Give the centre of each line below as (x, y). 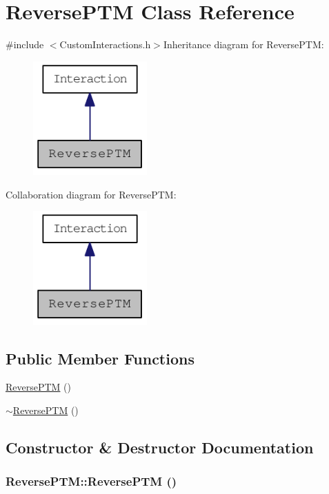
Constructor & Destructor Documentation (160, 447)
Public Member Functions (100, 358)
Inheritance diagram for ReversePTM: (243, 44)
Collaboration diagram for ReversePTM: (91, 194)
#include (25, 44)
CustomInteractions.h (105, 44)
